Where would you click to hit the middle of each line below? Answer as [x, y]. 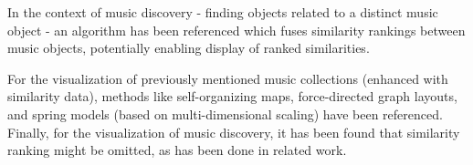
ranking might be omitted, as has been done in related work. [177, 150]
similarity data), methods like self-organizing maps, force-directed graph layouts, [232, 96]
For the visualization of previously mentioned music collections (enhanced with [228, 78]
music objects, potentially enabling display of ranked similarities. [189, 48]
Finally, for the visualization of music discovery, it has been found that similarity [234, 132]
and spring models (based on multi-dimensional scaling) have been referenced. [225, 113]
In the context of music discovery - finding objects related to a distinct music [223, 12]
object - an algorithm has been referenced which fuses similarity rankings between [236, 30]
